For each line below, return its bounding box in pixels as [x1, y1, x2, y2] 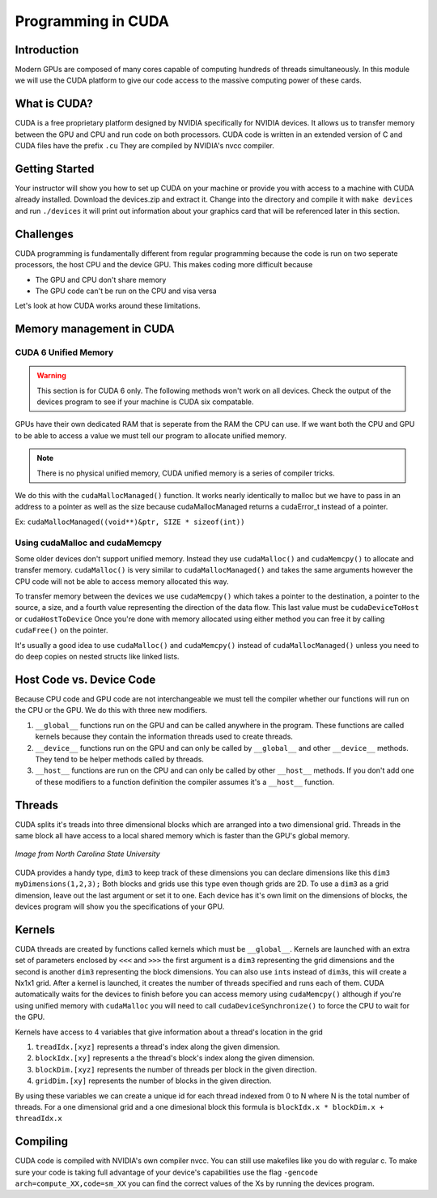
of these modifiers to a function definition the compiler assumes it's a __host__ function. [35, 777, 335, 787]
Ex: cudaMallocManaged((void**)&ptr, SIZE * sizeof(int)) [15, 517, 245, 527]
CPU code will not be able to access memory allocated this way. [15, 576, 229, 586]
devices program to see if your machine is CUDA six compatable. [36, 397, 254, 407]
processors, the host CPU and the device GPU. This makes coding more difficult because [15, 260, 313, 270]
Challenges [15, 227, 74, 241]
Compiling [15, 1135, 69, 1149]
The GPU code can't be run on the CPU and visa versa [35, 286, 218, 296]
